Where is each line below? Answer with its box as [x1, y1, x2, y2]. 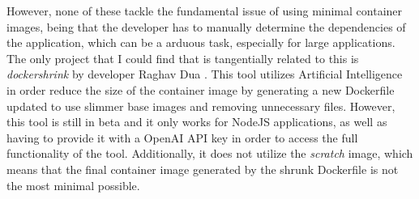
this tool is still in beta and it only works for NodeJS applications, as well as [6, 113, 387, 130]
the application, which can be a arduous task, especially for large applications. [6, 34, 395, 51]
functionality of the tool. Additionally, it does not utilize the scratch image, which [6, 145, 413, 162]
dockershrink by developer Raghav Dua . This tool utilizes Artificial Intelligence [6, 66, 403, 83]
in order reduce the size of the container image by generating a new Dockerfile [6, 81, 395, 98]
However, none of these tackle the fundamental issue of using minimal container [6, 2, 403, 19]
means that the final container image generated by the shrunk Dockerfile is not [6, 160, 399, 177]
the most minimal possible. [6, 176, 140, 193]
